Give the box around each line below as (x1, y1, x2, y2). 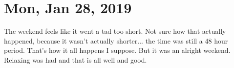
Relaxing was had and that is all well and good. (4, 54, 147, 65)
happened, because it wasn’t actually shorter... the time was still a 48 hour (4, 35, 228, 45)
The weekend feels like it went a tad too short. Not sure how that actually (4, 26, 226, 36)
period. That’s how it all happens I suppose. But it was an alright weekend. (4, 45, 231, 55)
